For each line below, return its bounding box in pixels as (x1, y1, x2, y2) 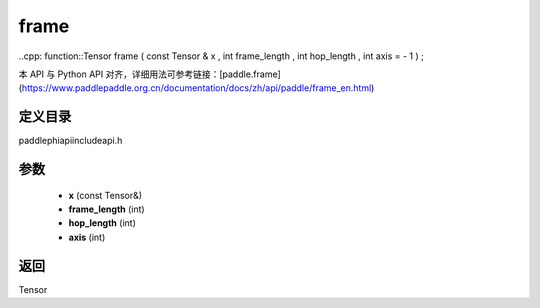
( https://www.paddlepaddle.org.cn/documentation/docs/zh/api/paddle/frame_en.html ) (18, 82, 375, 94)
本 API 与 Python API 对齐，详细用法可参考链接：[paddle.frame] (18, 68, 282, 80)
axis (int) (68, 231, 106, 243)
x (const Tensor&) (68, 189, 143, 201)
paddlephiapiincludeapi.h (18, 135, 123, 147)
